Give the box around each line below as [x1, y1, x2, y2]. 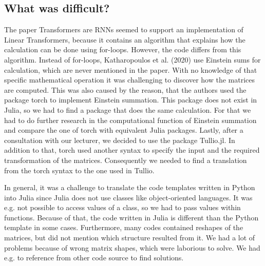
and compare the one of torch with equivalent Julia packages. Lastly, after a [4, 125, 243, 135]
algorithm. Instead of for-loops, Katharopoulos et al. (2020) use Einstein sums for [4, 54, 261, 65]
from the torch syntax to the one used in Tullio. [4, 165, 155, 175]
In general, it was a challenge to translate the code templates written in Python [4, 182, 255, 193]
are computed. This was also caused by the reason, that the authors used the [4, 84, 247, 95]
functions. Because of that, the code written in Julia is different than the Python [4, 212, 259, 222]
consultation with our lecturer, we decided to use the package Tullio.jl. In [4, 134, 235, 145]
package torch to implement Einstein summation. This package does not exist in [4, 94, 257, 105]
